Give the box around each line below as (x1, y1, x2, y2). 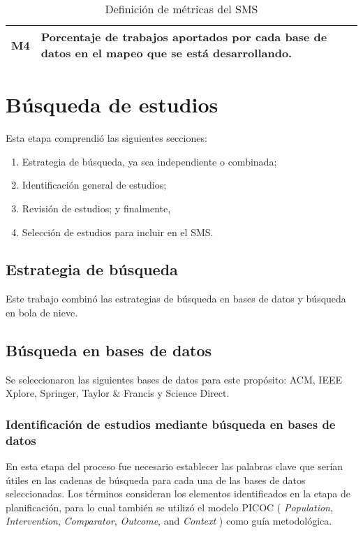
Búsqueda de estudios (6, 90, 218, 119)
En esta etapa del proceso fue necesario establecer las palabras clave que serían (6, 459, 343, 474)
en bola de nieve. (6, 305, 78, 319)
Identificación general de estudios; (22, 177, 167, 192)
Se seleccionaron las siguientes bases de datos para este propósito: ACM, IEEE (6, 372, 343, 386)
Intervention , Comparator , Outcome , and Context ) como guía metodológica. (6, 513, 332, 528)
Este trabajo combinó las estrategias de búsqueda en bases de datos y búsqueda (6, 291, 346, 306)
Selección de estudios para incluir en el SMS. (22, 224, 214, 239)
